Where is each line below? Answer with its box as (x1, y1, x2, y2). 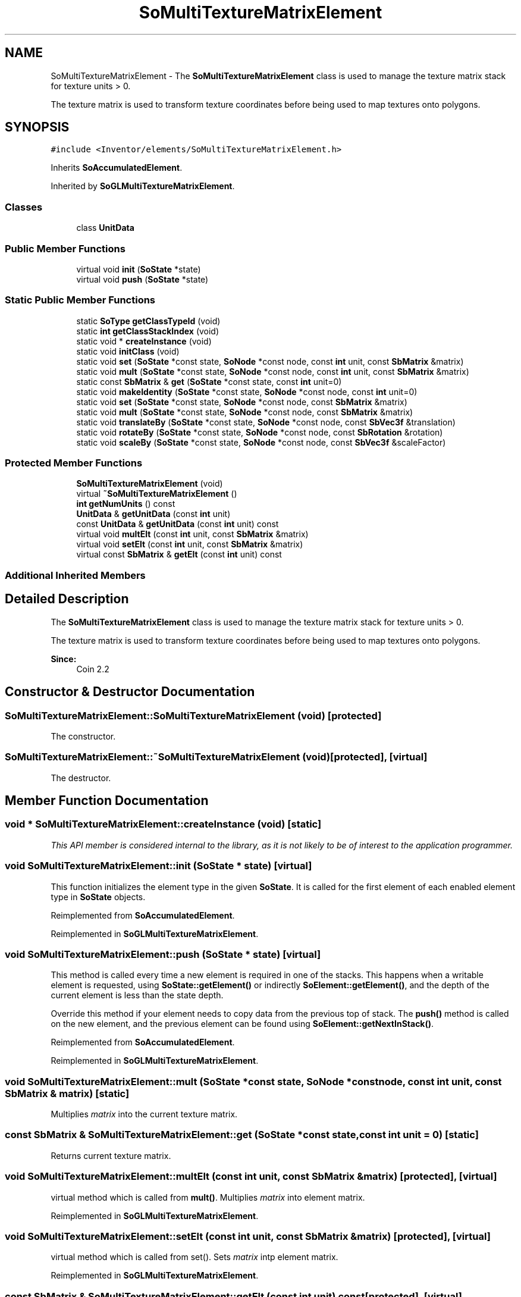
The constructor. (51, 731, 116, 741)
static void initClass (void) (76, 346, 180, 356)
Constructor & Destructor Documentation (5, 684, 255, 700)
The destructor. (51, 772, 111, 783)
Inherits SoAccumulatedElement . (51, 162, 183, 173)
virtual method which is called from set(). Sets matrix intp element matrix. (51, 1252, 338, 1262)
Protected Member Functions (5, 457, 143, 469)
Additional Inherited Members (5, 569, 146, 581)
